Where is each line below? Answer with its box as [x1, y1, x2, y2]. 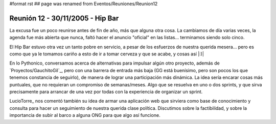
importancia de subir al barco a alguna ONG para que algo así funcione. [9, 112, 160, 118]
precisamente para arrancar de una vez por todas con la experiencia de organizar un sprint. [9, 89, 203, 95]
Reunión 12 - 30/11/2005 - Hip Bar [9, 14, 119, 22]
